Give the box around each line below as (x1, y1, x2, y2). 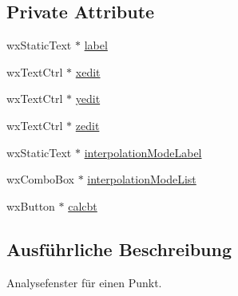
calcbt (68, 197, 97, 214)
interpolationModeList (87, 171, 196, 187)
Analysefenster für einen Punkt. (6, 274, 162, 290)
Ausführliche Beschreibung (6, 236, 232, 261)
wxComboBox (6, 171, 74, 187)
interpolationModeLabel (84, 144, 202, 160)
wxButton (6, 197, 55, 214)
